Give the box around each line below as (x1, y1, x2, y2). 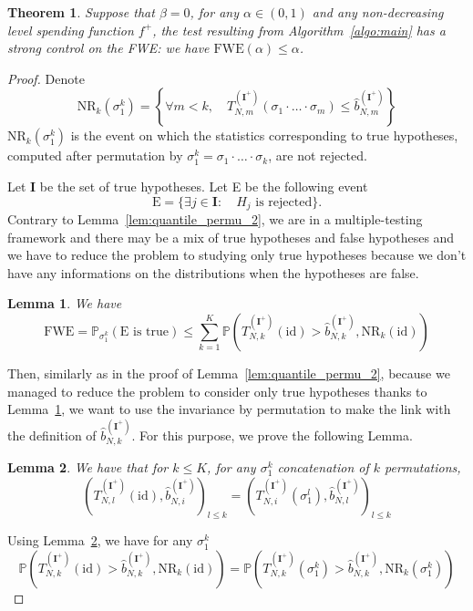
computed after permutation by (7, 146, 183, 165)
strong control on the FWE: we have (7, 38, 210, 57)
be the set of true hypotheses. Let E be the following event (39, 176, 368, 195)
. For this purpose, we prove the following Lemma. (131, 425, 413, 444)
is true (133, 325, 170, 338)
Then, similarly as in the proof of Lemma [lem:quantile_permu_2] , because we (7, 363, 450, 382)
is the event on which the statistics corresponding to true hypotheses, (70, 126, 458, 145)
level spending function (7, 20, 134, 39)
